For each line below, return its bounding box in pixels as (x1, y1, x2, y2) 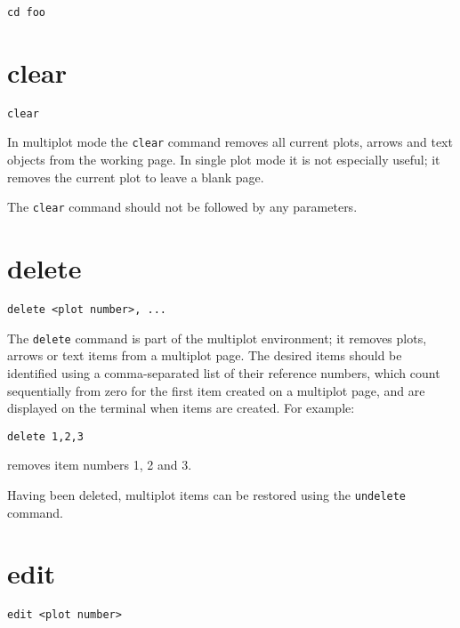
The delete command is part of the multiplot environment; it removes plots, (7, 328, 427, 347)
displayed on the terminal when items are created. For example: (7, 399, 355, 417)
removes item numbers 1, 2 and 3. (7, 455, 192, 474)
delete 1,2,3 (7, 430, 84, 443)
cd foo (7, 6, 45, 19)
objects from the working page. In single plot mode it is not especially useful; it (7, 150, 440, 169)
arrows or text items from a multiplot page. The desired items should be (7, 346, 402, 365)
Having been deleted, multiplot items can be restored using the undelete (7, 486, 407, 503)
